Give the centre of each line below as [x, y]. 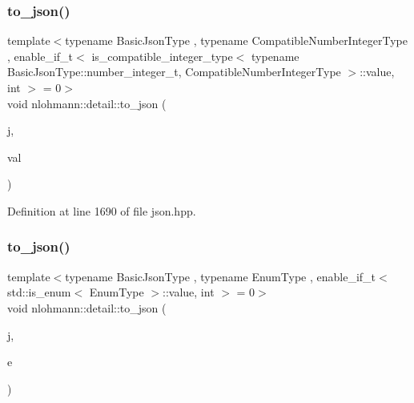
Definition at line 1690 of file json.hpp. [102, 210]
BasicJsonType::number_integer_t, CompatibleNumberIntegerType [174, 72]
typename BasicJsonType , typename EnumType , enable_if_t [221, 276]
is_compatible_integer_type [162, 56]
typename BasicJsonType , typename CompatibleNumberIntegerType [236, 40]
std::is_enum [39, 292]
